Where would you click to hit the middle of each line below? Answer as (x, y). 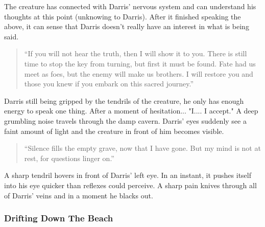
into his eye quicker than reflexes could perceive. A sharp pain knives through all (130, 185)
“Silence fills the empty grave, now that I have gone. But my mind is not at (142, 148)
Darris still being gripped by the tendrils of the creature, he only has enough (124, 100)
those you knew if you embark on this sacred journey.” (109, 84)
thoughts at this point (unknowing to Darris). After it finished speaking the (123, 16)
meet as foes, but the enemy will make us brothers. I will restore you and (139, 73)
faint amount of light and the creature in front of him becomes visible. (114, 131)
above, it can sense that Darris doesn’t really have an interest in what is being (127, 26)
